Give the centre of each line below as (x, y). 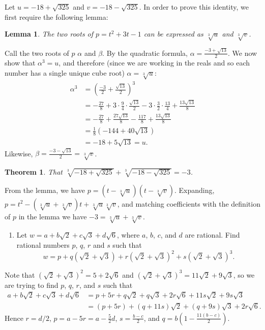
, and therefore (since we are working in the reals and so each (154, 63)
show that (20, 63)
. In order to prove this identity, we (194, 7)
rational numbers (43, 245)
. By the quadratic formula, (145, 53)
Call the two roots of (37, 53)
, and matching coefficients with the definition (189, 203)
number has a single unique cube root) (65, 73)
